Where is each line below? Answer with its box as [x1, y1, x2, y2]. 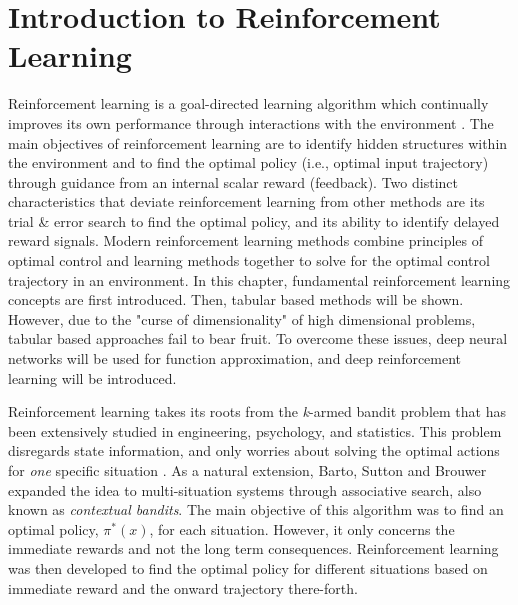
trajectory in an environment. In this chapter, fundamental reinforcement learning [8, 269, 511, 290]
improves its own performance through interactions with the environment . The [8, 112, 494, 133]
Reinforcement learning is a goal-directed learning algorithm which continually [8, 93, 489, 114]
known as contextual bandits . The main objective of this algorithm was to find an [8, 499, 504, 520]
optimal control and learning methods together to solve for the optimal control [8, 250, 490, 271]
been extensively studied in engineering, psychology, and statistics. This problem [8, 420, 502, 441]
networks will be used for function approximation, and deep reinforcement [8, 348, 462, 369]
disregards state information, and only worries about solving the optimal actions [8, 440, 500, 461]
